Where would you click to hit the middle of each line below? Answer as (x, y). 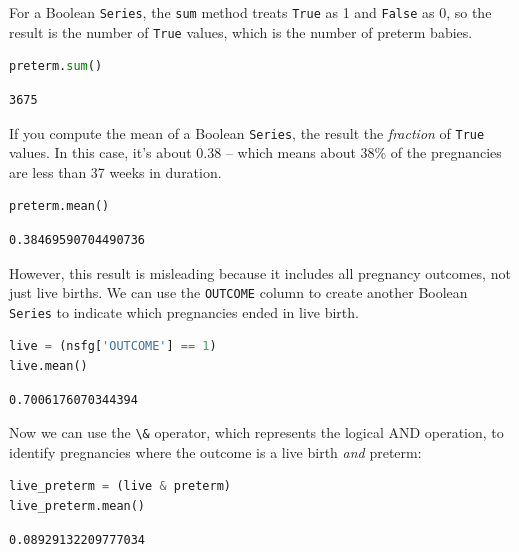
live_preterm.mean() (77, 506)
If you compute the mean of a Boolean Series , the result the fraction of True (247, 132)
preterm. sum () (56, 66)
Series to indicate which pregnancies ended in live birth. (184, 311)
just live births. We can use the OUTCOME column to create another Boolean (238, 292)
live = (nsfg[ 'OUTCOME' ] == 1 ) (113, 346)
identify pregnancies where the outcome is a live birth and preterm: (215, 451)
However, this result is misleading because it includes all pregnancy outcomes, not (260, 272)
